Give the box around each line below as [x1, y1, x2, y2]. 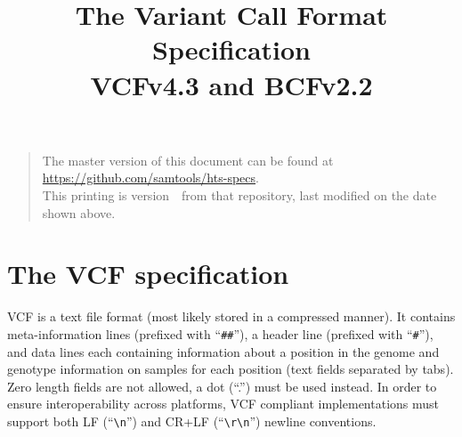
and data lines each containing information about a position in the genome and [7, 342, 440, 360]
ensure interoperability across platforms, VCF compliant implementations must [7, 394, 440, 413]
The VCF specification [7, 255, 289, 292]
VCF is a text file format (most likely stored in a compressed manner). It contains [7, 307, 456, 326]
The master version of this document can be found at [42, 150, 334, 169]
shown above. [42, 203, 116, 222]
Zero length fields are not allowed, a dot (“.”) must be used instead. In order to [7, 376, 437, 395]
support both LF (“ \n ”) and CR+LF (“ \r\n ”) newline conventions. [7, 411, 377, 430]
